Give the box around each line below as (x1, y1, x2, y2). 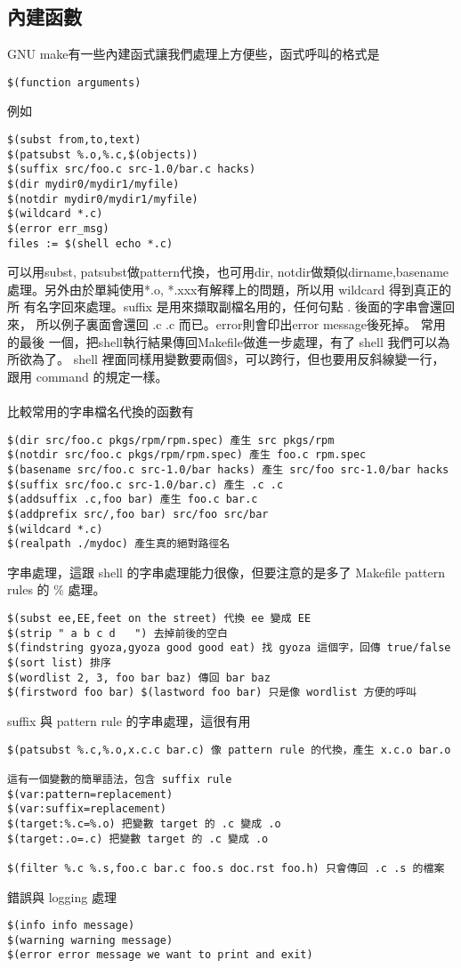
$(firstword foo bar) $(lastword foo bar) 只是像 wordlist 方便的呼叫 (7, 686, 417, 699)
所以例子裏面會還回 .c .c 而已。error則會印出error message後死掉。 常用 (36, 315, 446, 334)
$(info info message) (7, 919, 135, 932)
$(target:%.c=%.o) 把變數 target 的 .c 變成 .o (7, 817, 281, 830)
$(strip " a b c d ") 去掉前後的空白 (7, 626, 228, 640)
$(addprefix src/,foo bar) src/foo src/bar (7, 507, 269, 520)
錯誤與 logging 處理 (7, 887, 117, 906)
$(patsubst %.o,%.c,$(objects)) (7, 148, 198, 161)
